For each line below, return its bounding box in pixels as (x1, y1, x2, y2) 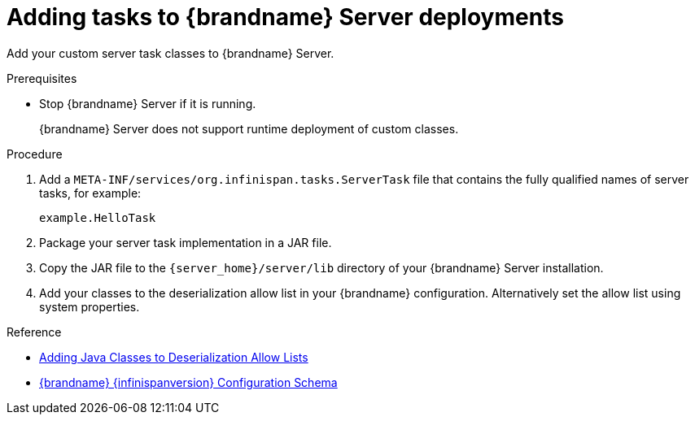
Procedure (7, 146, 63, 161)
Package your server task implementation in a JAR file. (39, 235, 332, 250)
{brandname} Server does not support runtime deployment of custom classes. (39, 121, 459, 136)
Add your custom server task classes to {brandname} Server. (7, 46, 334, 60)
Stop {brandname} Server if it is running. (39, 96, 256, 111)
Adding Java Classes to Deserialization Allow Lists (39, 349, 308, 364)
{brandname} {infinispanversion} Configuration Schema (39, 375, 338, 389)
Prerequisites (7, 71, 77, 85)
